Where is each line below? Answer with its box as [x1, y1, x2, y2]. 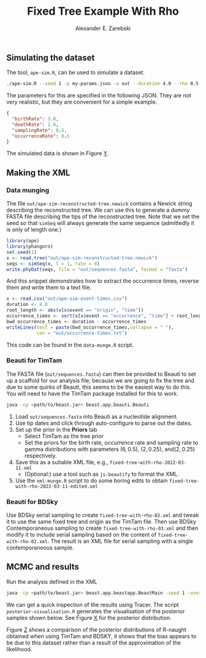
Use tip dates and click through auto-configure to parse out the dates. [15, 419, 193, 427]
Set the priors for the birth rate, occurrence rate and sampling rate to [24, 438, 199, 446]
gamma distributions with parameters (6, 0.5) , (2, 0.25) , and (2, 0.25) [24, 445, 195, 453]
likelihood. [6, 645, 32, 652]
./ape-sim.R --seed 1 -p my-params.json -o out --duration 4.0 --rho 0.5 [6, 81, 199, 87]
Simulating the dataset [6, 52, 95, 63]
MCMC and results [6, 562, 80, 572]
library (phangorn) [6, 243, 53, 250]
